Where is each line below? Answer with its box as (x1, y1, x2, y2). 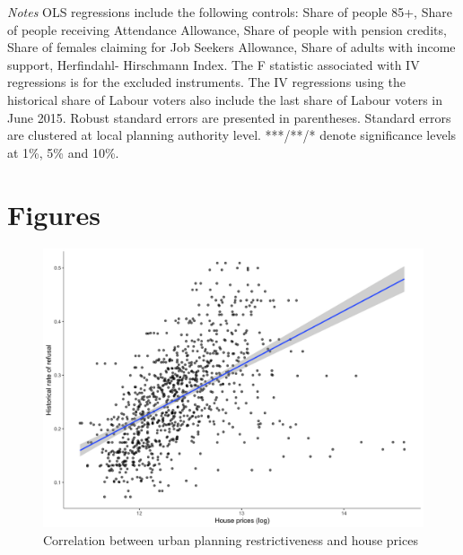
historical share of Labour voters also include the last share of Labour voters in (7, 90, 442, 108)
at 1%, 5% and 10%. (7, 143, 119, 161)
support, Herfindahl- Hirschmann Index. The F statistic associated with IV (7, 55, 420, 74)
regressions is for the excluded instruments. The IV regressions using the (7, 73, 406, 91)
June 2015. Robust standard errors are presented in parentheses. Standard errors (7, 108, 451, 126)
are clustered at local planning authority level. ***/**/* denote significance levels (7, 126, 457, 144)
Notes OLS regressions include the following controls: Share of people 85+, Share (7, 3, 452, 21)
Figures (7, 195, 100, 232)
